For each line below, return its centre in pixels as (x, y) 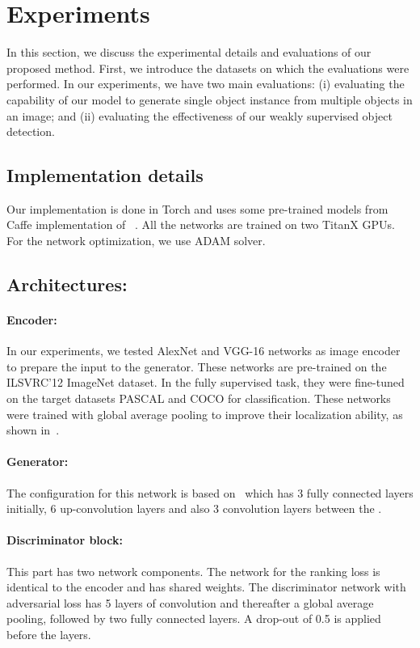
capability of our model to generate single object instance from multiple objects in (210, 99)
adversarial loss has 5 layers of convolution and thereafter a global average (190, 602)
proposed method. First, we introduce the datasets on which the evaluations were (208, 68)
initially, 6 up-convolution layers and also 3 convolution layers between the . (194, 508)
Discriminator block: (65, 540)
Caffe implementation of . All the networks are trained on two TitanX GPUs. (201, 224)
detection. (31, 131)
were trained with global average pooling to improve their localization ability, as (205, 414)
